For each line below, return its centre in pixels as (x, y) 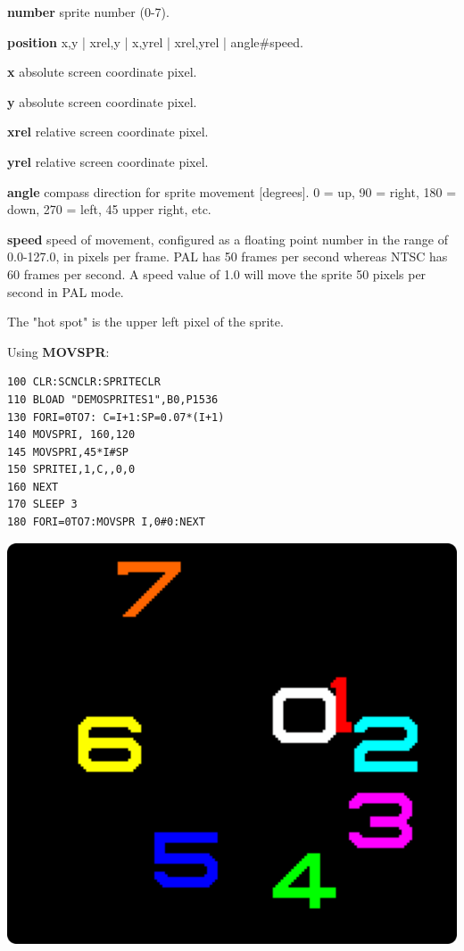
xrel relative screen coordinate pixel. (108, 132)
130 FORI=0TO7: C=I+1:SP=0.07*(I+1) (116, 417)
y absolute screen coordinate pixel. (102, 101)
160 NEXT (33, 487)
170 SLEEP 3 (42, 504)
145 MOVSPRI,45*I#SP (68, 452)
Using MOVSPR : (58, 351)
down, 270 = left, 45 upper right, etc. (109, 209)
